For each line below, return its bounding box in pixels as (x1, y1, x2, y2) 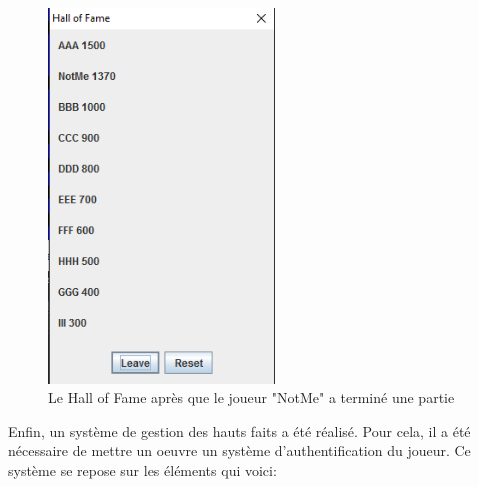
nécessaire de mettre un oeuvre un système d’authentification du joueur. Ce (8, 440, 471, 461)
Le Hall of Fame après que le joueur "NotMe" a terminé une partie (48, 387, 455, 408)
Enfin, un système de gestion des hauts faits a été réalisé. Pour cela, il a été (8, 420, 471, 441)
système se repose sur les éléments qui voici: (8, 460, 277, 481)
